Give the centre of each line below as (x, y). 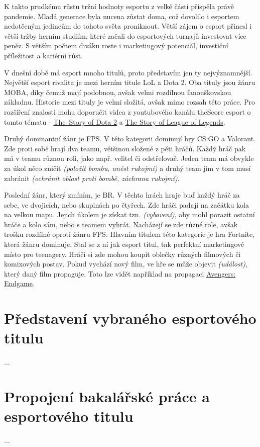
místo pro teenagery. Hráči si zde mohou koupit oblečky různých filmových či (122, 254)
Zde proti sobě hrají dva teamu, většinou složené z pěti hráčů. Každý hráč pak (125, 148)
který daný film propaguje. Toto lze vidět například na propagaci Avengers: (120, 273)
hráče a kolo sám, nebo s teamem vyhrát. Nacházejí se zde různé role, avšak (121, 224)
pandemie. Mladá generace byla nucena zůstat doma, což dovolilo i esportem (122, 16)
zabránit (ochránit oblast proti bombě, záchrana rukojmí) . (92, 178)
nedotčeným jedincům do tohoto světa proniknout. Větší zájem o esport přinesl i (128, 26)
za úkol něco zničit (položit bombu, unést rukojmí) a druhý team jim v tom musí (127, 168)
